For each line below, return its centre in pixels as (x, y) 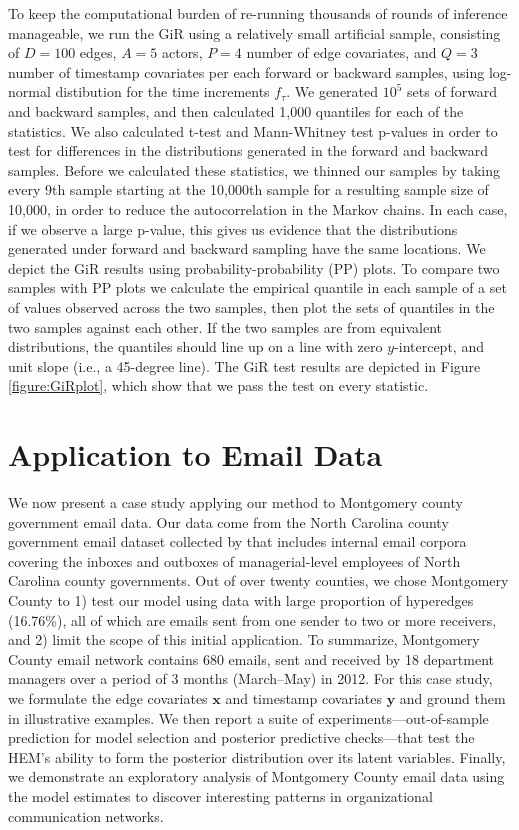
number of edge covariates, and (341, 52)
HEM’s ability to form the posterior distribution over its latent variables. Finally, (257, 756)
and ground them (452, 697)
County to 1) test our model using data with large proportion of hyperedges (241, 599)
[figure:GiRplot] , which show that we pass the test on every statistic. (218, 385)
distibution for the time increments (162, 91)
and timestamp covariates (303, 697)
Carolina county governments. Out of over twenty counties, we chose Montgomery (258, 580)
